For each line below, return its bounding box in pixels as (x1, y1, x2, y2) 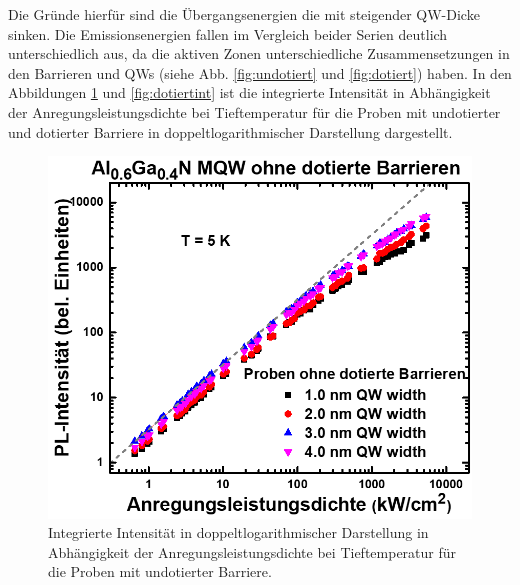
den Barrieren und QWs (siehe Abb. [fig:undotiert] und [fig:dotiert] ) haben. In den (8, 62, 512, 83)
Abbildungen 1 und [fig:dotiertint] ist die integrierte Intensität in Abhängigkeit (8, 82, 491, 103)
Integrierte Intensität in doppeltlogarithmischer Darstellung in (48, 522, 429, 543)
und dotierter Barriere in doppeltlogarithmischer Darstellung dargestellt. (8, 121, 453, 142)
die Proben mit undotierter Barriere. (48, 561, 272, 582)
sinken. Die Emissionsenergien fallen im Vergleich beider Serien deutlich (8, 23, 448, 44)
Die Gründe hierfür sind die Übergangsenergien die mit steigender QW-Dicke (8, 4, 480, 24)
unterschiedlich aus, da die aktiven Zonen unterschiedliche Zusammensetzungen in (8, 43, 510, 64)
